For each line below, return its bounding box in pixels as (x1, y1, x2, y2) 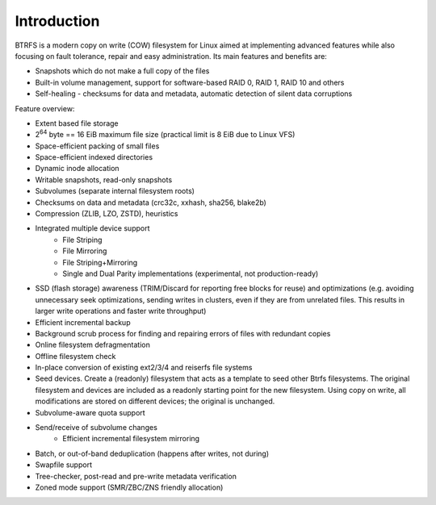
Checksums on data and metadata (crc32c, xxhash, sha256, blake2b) (35, 198, 266, 207)
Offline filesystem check (35, 351, 116, 361)
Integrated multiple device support (35, 223, 150, 233)
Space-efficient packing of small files (35, 141, 160, 151)
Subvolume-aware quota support (35, 407, 145, 417)
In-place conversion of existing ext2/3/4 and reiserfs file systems (35, 363, 253, 373)
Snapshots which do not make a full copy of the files (35, 66, 210, 76)
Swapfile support (35, 460, 93, 470)
